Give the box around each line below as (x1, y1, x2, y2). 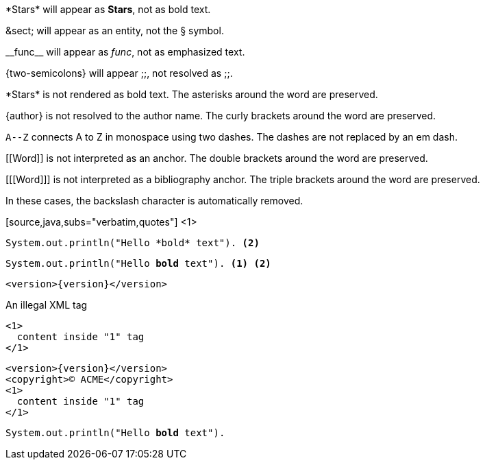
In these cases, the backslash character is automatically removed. (5, 195, 303, 206)
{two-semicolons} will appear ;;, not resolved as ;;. (5, 67, 233, 79)
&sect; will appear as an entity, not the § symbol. (5, 25, 224, 36)
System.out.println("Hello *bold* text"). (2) (5, 237, 260, 248)
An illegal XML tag (5, 299, 88, 311)
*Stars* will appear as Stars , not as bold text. (5, 3, 211, 15)
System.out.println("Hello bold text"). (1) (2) (5, 258, 271, 269)
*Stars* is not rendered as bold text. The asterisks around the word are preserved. (5, 88, 378, 100)
